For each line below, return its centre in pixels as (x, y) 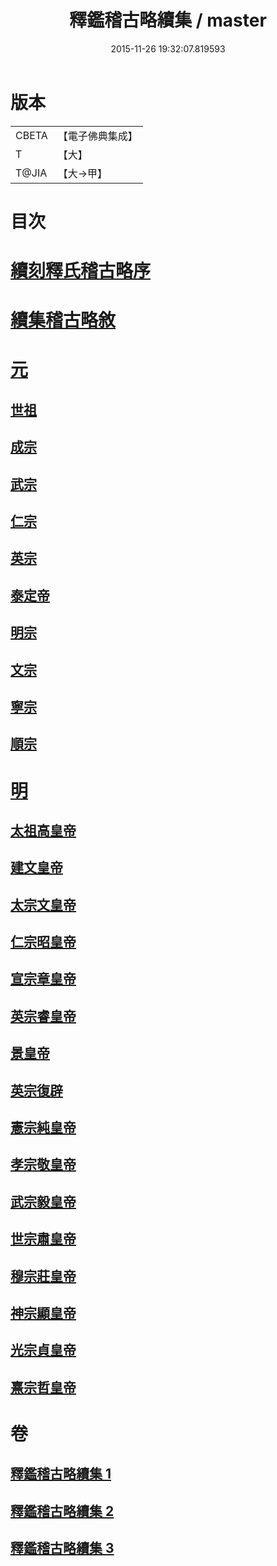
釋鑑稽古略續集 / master (168, 20)
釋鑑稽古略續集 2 (62, 1511)
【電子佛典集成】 (97, 136)
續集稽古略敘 (63, 320)
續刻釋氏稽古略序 (81, 271)
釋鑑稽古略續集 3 (62, 1548)
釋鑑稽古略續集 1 (61, 1474)
